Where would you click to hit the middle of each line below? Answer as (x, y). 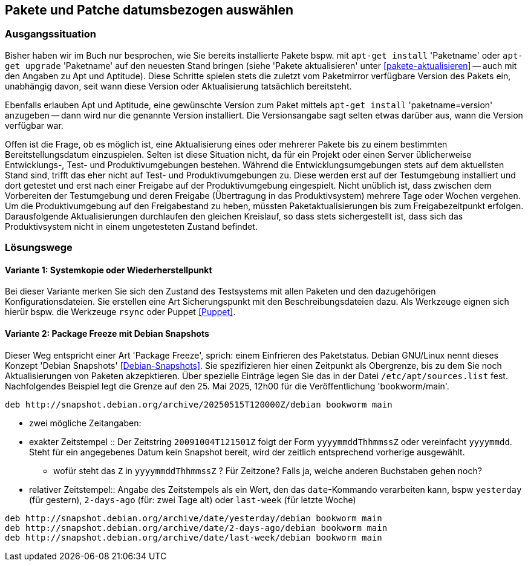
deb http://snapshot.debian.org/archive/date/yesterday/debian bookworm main (194, 518)
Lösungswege (39, 248)
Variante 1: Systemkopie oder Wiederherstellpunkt (109, 270)
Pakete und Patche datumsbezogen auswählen (149, 10)
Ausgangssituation (51, 34)
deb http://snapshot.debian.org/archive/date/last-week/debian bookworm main (194, 537)
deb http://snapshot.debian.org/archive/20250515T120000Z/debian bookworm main (199, 404)
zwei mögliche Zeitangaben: (85, 423)
